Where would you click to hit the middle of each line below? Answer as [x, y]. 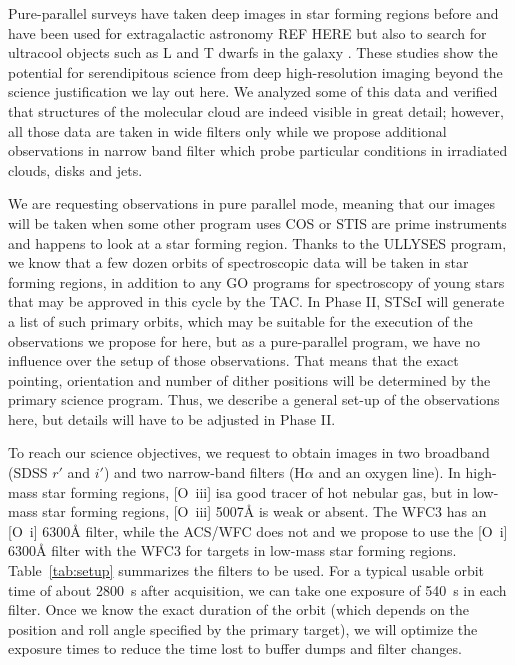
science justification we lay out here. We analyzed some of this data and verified [253, 91]
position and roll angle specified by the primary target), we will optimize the [243, 628]
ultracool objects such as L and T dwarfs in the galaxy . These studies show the [253, 52]
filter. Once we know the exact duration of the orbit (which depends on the [239, 609]
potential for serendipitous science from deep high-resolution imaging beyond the [255, 71]
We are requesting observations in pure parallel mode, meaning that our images [252, 203]
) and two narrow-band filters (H [204, 472]
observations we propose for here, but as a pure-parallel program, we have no [244, 340]
